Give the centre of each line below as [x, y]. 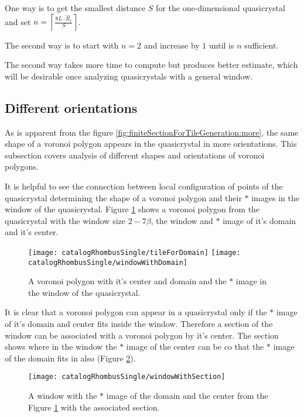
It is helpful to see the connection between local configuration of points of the [144, 186]
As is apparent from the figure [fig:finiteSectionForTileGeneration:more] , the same [152, 132]
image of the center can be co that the [195, 347]
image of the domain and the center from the [187, 396]
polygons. [22, 166]
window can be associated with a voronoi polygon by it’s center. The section [142, 335]
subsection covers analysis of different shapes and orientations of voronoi [135, 155]
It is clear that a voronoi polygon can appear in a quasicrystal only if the [136, 312]
